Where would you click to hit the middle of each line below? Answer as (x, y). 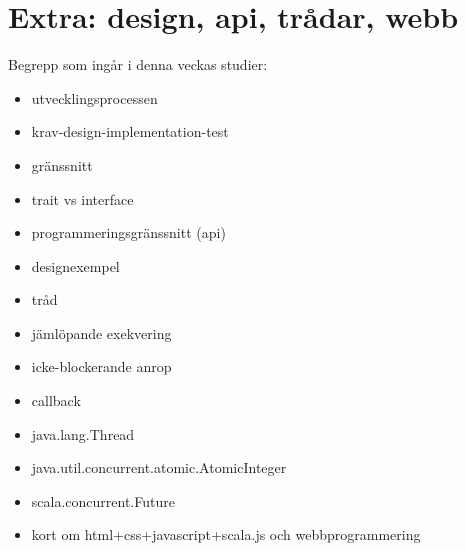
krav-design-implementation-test (130, 131)
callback (56, 400)
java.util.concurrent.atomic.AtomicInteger (159, 467)
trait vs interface (82, 198)
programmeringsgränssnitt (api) (128, 232)
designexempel (75, 265)
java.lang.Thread (83, 433)
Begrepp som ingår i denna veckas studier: (138, 64)
